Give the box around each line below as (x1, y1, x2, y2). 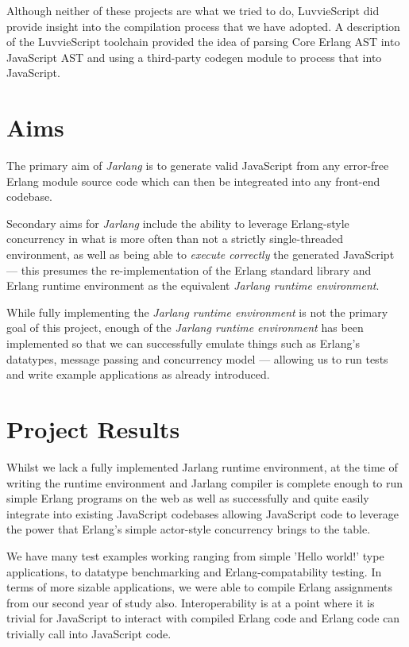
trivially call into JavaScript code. (6, 625, 172, 641)
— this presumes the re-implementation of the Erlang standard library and (6, 261, 372, 278)
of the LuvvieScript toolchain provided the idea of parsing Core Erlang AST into (6, 33, 400, 50)
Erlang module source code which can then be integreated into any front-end (6, 172, 380, 189)
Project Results (6, 413, 180, 445)
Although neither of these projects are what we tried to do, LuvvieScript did (6, 2, 380, 18)
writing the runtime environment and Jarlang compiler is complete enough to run (6, 474, 403, 491)
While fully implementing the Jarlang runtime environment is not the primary (6, 303, 388, 320)
